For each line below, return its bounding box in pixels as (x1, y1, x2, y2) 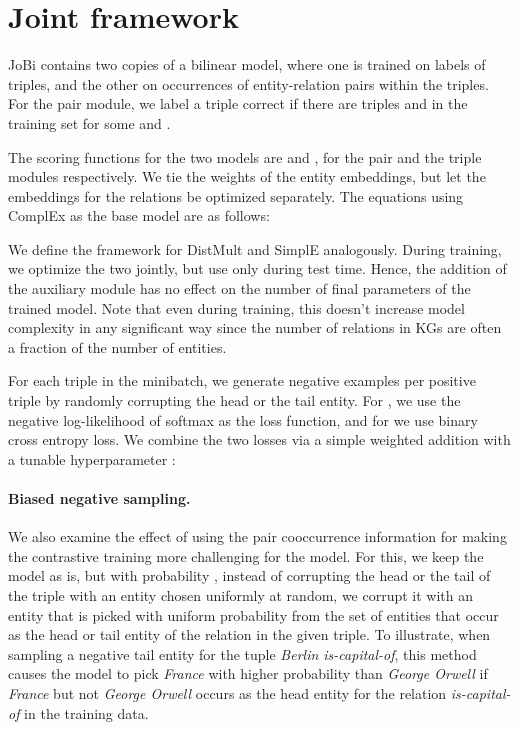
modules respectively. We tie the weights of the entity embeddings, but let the (8, 166, 486, 187)
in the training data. (24, 702, 149, 723)
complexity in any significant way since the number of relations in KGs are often (8, 317, 502, 338)
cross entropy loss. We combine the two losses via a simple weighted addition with (8, 429, 511, 450)
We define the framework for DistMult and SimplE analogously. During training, (8, 238, 502, 259)
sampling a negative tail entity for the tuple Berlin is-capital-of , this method (8, 643, 477, 664)
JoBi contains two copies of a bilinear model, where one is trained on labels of (8, 54, 486, 75)
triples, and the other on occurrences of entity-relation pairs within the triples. (8, 73, 489, 94)
